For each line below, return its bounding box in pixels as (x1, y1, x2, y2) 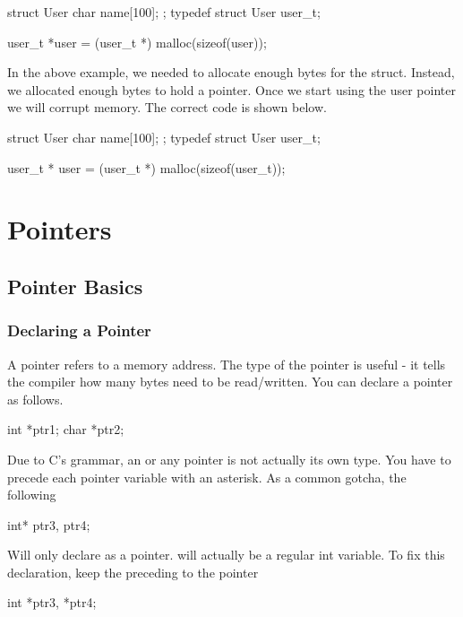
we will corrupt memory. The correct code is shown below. (7, 98, 327, 117)
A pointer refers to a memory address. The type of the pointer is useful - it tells (7, 354, 446, 373)
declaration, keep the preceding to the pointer (7, 562, 259, 581)
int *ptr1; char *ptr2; (7, 420, 124, 439)
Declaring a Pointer (7, 319, 151, 342)
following (7, 485, 56, 504)
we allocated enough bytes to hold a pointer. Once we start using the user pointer (7, 80, 456, 99)
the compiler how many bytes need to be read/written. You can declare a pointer (7, 372, 453, 391)
